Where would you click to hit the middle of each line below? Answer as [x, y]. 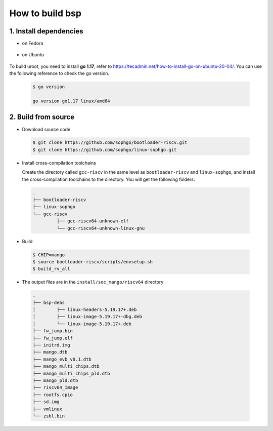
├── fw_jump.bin [53, 331]
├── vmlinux [48, 409]
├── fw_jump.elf [53, 338]
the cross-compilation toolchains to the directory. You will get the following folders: [108, 179]
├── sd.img [46, 402]
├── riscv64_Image [55, 388]
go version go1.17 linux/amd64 [72, 101]
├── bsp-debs [49, 302]
